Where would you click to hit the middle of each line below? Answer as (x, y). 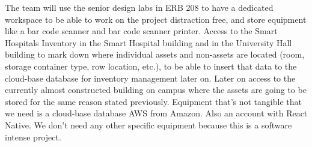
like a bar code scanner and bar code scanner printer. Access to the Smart (141, 31)
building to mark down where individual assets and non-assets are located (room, (155, 54)
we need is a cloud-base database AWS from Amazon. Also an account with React (156, 113)
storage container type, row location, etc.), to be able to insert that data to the (151, 66)
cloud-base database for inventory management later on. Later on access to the (150, 78)
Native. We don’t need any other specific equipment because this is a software (148, 124)
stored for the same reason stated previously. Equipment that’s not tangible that (153, 101)
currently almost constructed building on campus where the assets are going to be (156, 90)
